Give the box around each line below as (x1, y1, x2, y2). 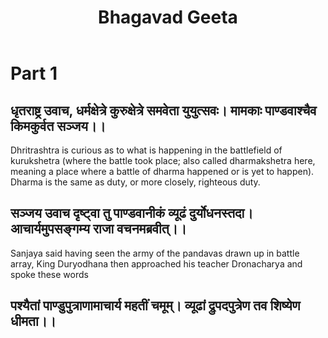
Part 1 (10, 62, 58, 85)
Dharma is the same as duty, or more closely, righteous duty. (10, 176, 261, 188)
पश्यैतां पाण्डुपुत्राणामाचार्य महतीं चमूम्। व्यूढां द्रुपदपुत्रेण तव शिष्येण (10, 297, 301, 315)
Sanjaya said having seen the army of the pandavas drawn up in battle (10, 247, 300, 259)
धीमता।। (10, 313, 57, 330)
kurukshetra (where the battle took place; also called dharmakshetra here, (10, 155, 316, 166)
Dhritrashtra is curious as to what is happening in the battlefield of (10, 144, 283, 156)
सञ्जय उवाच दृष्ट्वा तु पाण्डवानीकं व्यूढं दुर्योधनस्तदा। (10, 205, 254, 222)
